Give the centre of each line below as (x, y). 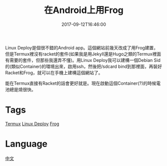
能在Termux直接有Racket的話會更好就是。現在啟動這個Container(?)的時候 (81, 83)
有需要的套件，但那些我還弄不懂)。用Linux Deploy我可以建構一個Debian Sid (83, 60)
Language (26, 144)
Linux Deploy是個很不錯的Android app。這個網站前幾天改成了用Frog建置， (82, 47)
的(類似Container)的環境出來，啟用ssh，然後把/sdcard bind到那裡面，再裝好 (84, 66)
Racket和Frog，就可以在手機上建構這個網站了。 (54, 72)
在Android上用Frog (84, 10)
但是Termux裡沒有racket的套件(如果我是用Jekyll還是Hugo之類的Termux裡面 (83, 54)
